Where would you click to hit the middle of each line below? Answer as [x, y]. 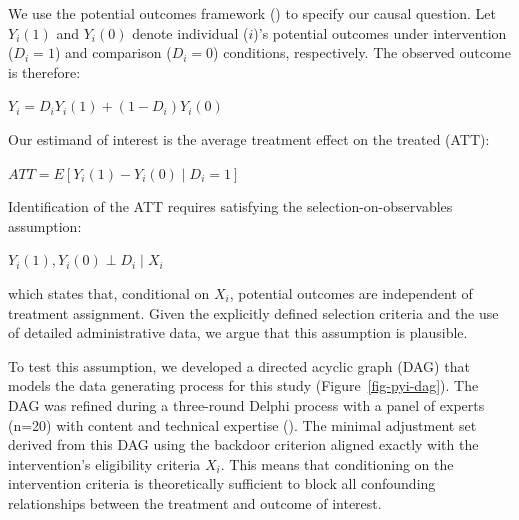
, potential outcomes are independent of [351, 292]
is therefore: [44, 71]
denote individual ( [190, 32]
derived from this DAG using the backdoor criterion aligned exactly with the [243, 444]
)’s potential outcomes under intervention [380, 32]
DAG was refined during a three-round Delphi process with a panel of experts [246, 404]
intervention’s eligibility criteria [104, 463]
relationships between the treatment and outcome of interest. [195, 502]
